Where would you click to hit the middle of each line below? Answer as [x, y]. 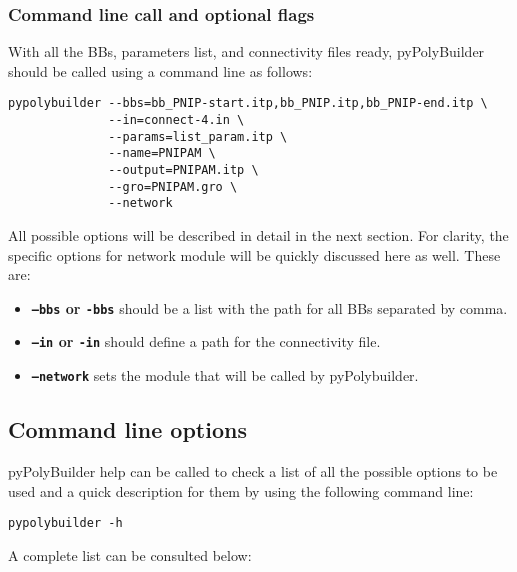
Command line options [127, 429]
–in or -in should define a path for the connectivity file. [206, 341]
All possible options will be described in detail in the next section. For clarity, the [258, 235]
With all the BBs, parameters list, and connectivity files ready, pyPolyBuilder [246, 51]
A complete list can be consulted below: [130, 554]
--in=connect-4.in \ [176, 120]
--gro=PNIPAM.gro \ [173, 186]
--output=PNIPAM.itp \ [183, 170]
